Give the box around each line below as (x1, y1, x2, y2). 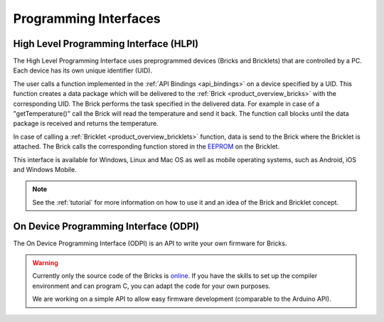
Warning (32, 259, 58, 267)
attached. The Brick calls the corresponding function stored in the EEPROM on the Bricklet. (13, 142, 280, 151)
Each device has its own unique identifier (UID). (13, 66, 153, 75)
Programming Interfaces (13, 11, 161, 26)
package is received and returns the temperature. (13, 119, 159, 128)
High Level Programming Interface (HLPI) (13, 38, 199, 50)
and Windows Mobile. (13, 165, 78, 173)
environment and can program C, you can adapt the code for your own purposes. (32, 281, 271, 290)
